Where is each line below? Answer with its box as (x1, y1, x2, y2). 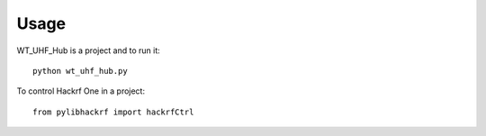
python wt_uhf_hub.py (32, 66, 128, 76)
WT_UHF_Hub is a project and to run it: (16, 45, 161, 56)
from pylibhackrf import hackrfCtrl (32, 106, 194, 117)
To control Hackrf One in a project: (16, 86, 146, 96)
